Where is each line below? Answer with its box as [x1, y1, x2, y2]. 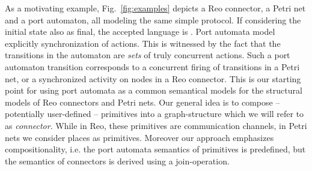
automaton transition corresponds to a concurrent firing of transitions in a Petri [5, 60, 300, 73]
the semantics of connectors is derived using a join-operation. [5, 154, 230, 167]
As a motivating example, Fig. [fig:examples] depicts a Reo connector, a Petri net [5, 2, 306, 14]
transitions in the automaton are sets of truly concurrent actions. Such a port [5, 49, 290, 61]
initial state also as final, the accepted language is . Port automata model [5, 25, 275, 38]
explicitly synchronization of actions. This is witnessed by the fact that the [5, 37, 281, 49]
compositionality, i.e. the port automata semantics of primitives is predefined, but [5, 143, 306, 155]
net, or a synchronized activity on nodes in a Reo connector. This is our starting [5, 72, 301, 85]
